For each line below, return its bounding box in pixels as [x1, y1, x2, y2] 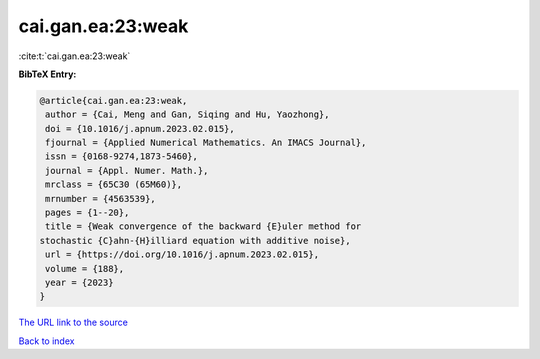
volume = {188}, [45, 263, 125, 274]
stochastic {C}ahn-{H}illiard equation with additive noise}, [39, 235, 351, 246]
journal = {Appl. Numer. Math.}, [45, 165, 209, 176]
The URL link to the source [18, 316, 129, 329]
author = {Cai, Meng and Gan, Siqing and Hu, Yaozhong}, [45, 109, 330, 120]
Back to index [18, 335, 75, 347]
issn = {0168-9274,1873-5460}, [45, 151, 199, 162]
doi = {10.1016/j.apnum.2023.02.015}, [45, 123, 235, 134]
